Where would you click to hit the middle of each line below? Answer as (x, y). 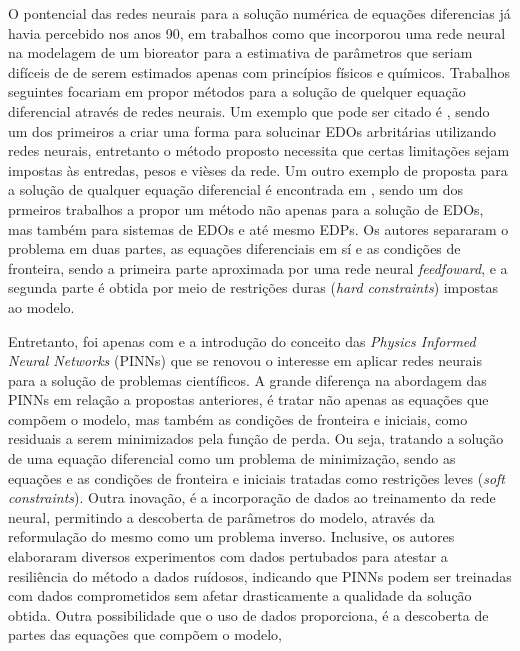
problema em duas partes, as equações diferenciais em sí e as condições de (234, 248)
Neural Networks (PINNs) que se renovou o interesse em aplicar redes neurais (245, 360)
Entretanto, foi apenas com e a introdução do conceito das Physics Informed (242, 340)
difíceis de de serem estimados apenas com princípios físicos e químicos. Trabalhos (259, 71)
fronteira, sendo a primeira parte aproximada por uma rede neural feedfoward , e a (258, 267)
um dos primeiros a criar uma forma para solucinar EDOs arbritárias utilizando (252, 130)
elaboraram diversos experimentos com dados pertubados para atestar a (228, 556)
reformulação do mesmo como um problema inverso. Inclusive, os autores (231, 536)
